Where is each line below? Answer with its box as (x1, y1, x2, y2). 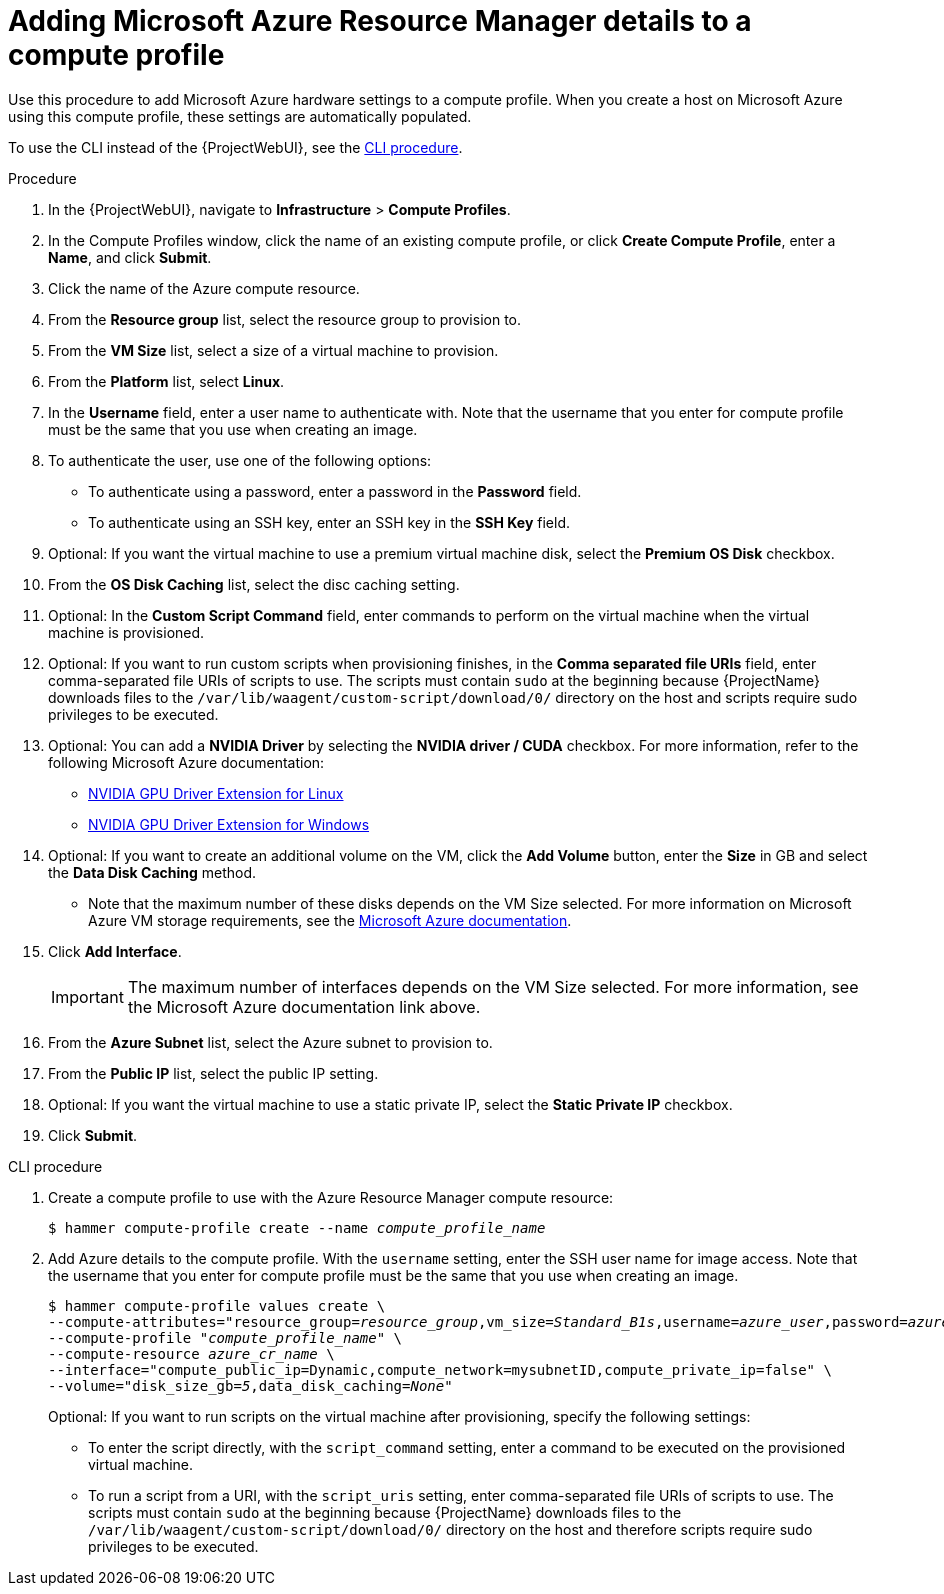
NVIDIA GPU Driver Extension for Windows (88, 815, 370, 833)
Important (51, 986, 124, 1007)
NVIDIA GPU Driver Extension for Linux (88, 784, 344, 802)
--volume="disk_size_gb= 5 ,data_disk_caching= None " (48, 1377, 453, 1394)
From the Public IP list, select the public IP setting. (48, 1064, 379, 1082)
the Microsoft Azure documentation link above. (127, 996, 481, 1017)
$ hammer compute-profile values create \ (48, 1297, 386, 1314)
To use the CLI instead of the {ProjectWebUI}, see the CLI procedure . (8, 138, 463, 156)
